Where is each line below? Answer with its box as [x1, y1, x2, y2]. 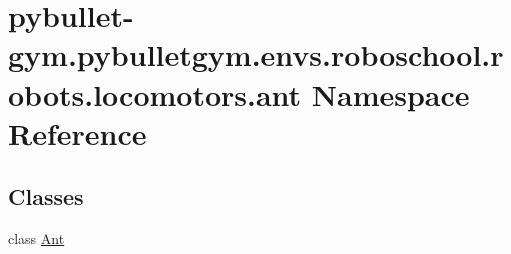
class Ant [8, 228, 65, 249]
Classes [8, 181, 84, 212]
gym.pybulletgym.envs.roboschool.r [8, 34, 504, 75]
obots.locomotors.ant [8, 73, 302, 114]
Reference [8, 112, 147, 153]
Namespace [311, 73, 470, 114]
